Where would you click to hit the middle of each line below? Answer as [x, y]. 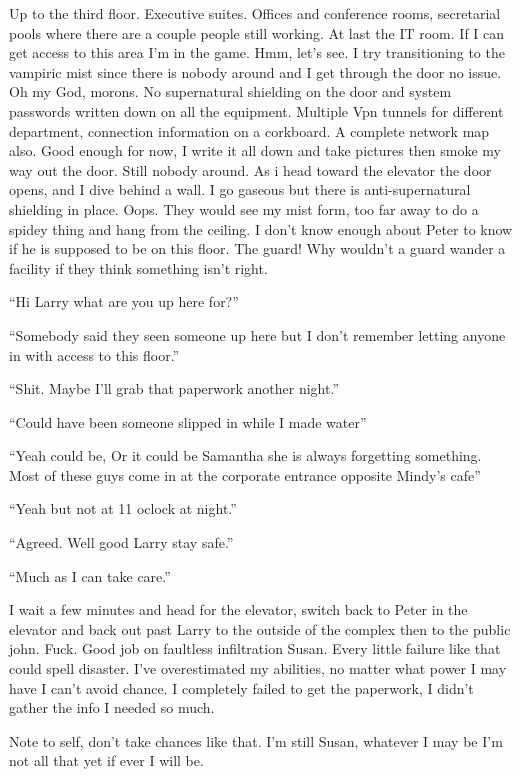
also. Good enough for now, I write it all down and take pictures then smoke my [255, 150]
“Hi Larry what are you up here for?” [124, 301]
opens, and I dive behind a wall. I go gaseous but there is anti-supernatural [240, 189]
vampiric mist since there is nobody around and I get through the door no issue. [255, 71]
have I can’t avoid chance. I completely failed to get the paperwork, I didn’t [241, 687]
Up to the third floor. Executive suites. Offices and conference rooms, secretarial [255, 13]
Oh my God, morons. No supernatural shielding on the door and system [230, 91]
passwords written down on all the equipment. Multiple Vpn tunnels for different [256, 110]
